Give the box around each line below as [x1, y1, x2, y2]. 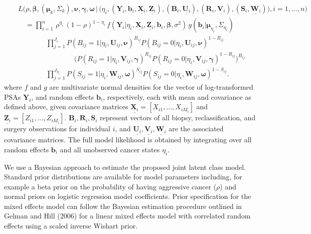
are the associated [169, 123, 224, 134]
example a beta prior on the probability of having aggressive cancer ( [4, 181, 217, 191]
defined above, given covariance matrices [4, 101, 128, 112]
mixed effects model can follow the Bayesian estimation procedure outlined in [4, 200, 242, 211]
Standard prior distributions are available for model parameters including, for [4, 171, 242, 182]
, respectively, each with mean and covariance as [103, 91, 251, 102]
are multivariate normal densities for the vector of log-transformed [49, 82, 253, 92]
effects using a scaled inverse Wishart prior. [4, 220, 138, 231]
